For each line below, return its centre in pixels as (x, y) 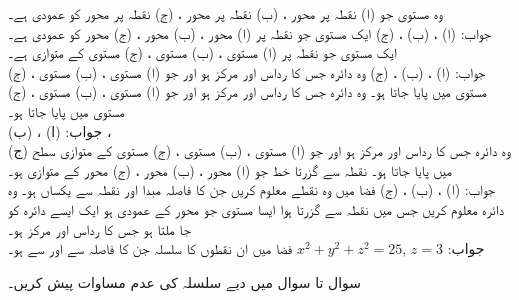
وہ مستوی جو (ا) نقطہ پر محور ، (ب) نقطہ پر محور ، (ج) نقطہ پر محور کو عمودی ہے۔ (225, 13)
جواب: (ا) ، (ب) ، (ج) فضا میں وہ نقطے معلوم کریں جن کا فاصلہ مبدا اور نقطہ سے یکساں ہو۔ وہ (252, 189)
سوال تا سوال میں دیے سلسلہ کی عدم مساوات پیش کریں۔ (185, 281)
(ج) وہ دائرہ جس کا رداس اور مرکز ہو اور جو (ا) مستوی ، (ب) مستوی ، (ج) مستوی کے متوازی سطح (259, 150)
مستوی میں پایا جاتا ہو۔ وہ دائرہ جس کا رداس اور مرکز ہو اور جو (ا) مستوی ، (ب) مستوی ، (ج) (247, 91)
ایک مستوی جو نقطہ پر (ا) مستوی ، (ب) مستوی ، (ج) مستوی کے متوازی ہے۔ (202, 52)
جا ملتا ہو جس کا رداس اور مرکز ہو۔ (99, 228)
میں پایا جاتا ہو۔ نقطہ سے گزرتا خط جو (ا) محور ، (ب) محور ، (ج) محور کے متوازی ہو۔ (230, 169)
